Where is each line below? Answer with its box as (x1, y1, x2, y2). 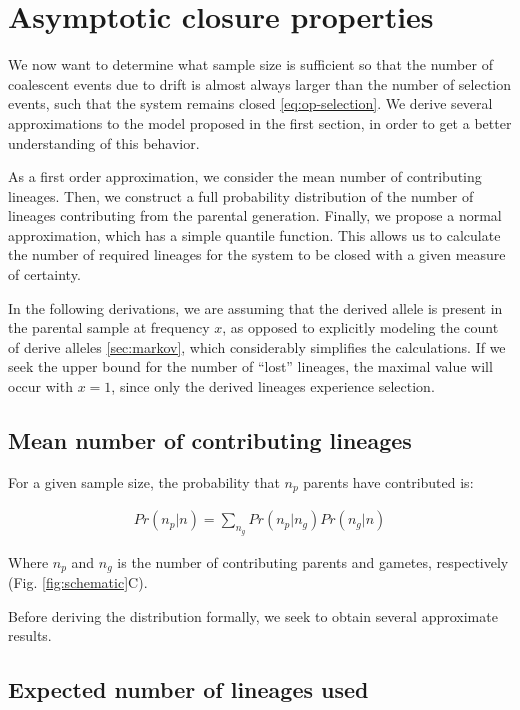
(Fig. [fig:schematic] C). (8, 571, 148, 592)
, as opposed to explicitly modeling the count (222, 317, 499, 338)
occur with (8, 376, 73, 397)
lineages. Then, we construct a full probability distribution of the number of (8, 185, 474, 206)
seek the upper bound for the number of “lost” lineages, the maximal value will (8, 356, 493, 377)
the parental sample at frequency (8, 317, 210, 338)
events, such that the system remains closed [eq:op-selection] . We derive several (8, 93, 493, 114)
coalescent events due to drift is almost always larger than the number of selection (8, 73, 512, 94)
